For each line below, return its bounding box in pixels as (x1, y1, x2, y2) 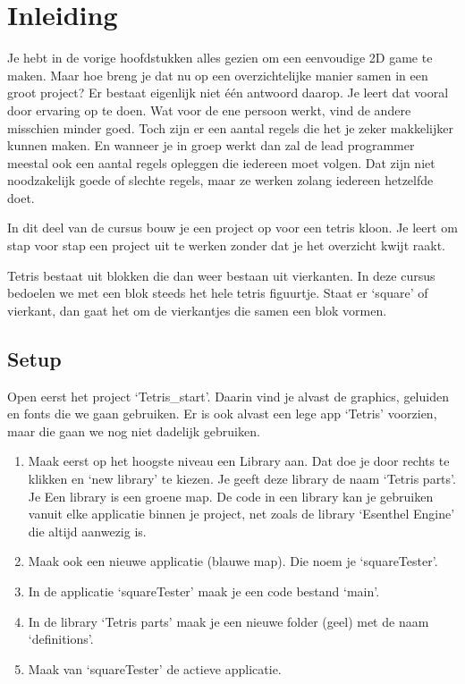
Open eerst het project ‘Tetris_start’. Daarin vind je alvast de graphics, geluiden (7, 386, 449, 405)
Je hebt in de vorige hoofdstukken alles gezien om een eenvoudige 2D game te (7, 48, 433, 67)
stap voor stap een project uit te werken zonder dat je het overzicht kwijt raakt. (7, 236, 445, 255)
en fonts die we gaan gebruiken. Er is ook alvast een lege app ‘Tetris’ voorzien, (7, 404, 437, 423)
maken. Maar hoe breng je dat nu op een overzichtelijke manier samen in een (7, 65, 428, 84)
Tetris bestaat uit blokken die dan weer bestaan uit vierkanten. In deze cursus (7, 266, 435, 284)
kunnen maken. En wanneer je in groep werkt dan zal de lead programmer (7, 136, 415, 155)
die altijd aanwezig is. (28, 521, 147, 540)
